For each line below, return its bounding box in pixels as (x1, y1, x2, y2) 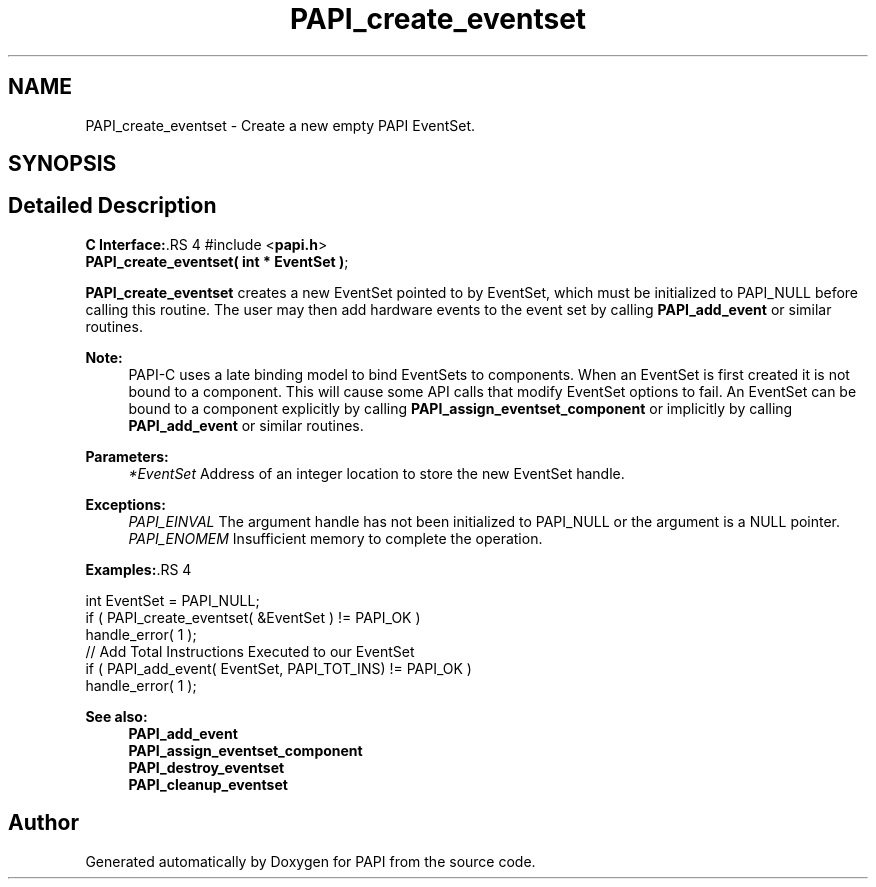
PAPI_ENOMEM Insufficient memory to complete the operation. (128, 529, 543, 547)
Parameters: (85, 447, 169, 465)
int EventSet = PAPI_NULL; (85, 591, 260, 609)
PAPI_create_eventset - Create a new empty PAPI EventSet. (85, 116, 476, 134)
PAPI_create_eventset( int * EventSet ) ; (85, 252, 349, 270)
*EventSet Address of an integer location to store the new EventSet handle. (128, 464, 625, 482)
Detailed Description (8, 193, 217, 219)
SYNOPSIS (8, 151, 117, 177)
